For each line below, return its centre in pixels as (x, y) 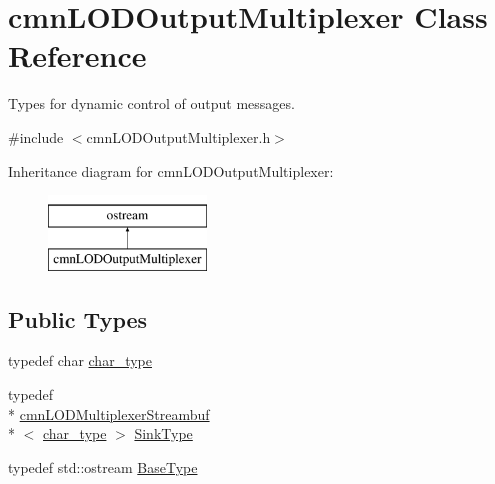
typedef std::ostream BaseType (103, 466)
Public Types (78, 318)
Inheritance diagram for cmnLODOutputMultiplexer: (171, 170)
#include (36, 136)
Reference (77, 55)
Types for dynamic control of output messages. (151, 103)
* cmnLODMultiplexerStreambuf (109, 413)
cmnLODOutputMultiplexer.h (178, 136)
